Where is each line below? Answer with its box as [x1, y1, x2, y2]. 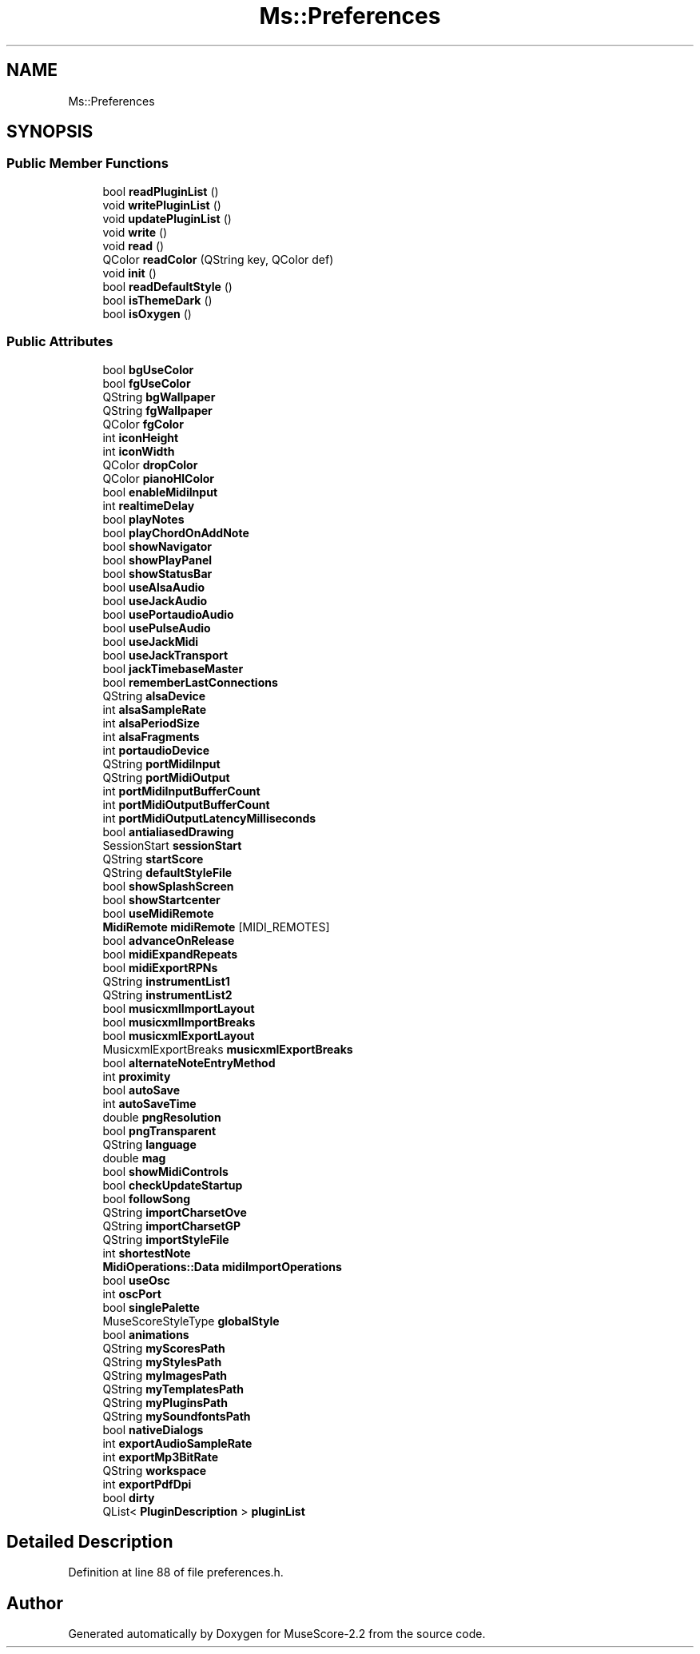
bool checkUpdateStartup [102, 1178, 243, 1192]
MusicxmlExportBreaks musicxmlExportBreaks [102, 1042, 353, 1056]
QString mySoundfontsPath [102, 1409, 251, 1423]
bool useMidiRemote [102, 906, 214, 920]
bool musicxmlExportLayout [102, 1028, 255, 1042]
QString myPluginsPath [102, 1395, 228, 1409]
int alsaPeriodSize [102, 715, 200, 730]
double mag [102, 1150, 166, 1165]
